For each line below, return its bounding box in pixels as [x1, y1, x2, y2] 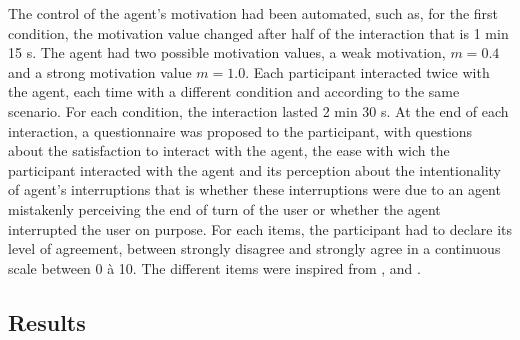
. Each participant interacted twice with [245, 61, 490, 82]
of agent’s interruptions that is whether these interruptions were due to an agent [8, 179, 501, 200]
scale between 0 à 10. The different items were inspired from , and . [8, 257, 421, 278]
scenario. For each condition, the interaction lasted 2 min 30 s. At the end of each [8, 100, 509, 121]
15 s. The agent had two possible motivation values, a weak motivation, [8, 42, 446, 63]
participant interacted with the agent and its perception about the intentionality [8, 159, 501, 180]
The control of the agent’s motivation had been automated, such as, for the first [8, 3, 499, 23]
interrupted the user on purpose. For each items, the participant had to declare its [8, 218, 513, 239]
